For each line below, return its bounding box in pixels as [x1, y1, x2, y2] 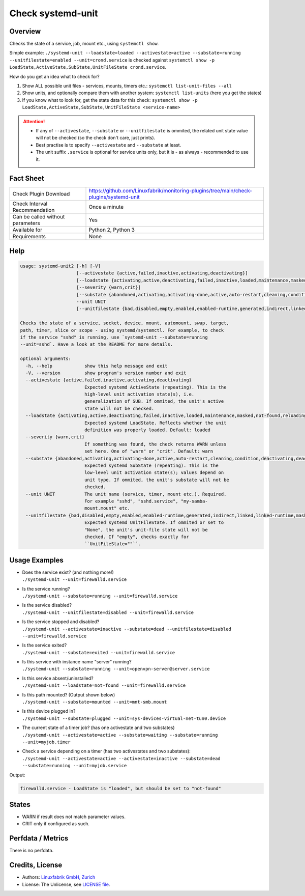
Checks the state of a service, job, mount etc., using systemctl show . [9, 41, 159, 47]
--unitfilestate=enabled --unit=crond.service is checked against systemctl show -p [9, 57, 215, 63]
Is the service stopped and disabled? [22, 619, 100, 625]
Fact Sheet [9, 174, 44, 183]
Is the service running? [22, 585, 70, 592]
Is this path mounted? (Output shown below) [22, 691, 115, 697]
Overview [9, 27, 41, 36]
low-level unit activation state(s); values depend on [84, 470, 224, 475]
